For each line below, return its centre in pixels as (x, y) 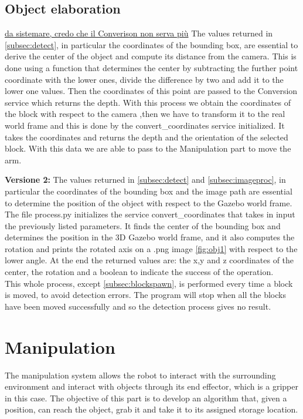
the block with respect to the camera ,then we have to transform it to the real (145, 114)
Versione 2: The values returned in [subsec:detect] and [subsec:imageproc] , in (145, 180)
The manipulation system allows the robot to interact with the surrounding (140, 375)
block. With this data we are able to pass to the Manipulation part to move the (148, 148)
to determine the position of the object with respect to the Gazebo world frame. (149, 202)
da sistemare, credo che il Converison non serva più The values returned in (139, 33)
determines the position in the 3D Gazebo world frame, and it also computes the (150, 237)
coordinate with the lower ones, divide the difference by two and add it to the (144, 79)
